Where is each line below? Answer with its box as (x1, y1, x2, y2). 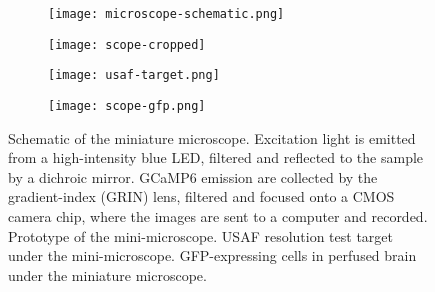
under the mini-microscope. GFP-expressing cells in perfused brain (8, 245, 417, 266)
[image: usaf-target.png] (48, 68, 220, 83)
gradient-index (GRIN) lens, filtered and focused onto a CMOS (8, 186, 395, 207)
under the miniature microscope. (8, 264, 207, 285)
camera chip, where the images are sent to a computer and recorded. (8, 206, 428, 226)
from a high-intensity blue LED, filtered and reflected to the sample (8, 147, 424, 168)
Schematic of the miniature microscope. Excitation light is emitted (8, 127, 416, 148)
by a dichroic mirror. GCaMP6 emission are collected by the (8, 166, 378, 187)
